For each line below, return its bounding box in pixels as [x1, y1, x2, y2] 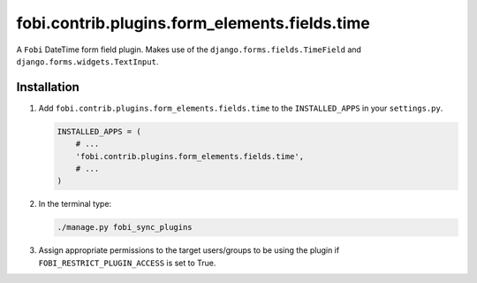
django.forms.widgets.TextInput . [16, 56, 159, 66]
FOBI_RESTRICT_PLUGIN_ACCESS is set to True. [38, 257, 216, 268]
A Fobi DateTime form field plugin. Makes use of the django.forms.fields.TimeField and [16, 44, 362, 55]
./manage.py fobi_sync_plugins [57, 222, 193, 233]
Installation [16, 80, 79, 95]
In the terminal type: [38, 199, 112, 210]
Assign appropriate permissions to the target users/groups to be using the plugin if [38, 245, 340, 256]
